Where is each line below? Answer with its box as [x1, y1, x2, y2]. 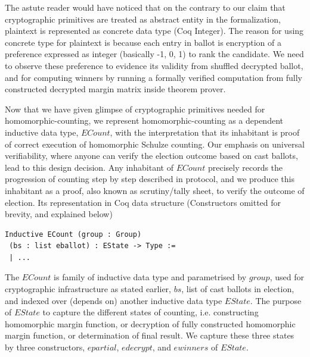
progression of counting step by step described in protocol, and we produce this [5, 173, 295, 185]
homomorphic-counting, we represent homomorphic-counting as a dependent [5, 114, 283, 127]
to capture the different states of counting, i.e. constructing [42, 306, 259, 318]
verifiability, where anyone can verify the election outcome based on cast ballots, [5, 149, 298, 162]
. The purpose [250, 294, 302, 306]
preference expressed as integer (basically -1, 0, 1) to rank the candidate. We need [5, 48, 304, 60]
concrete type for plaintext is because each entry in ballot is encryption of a [5, 36, 281, 48]
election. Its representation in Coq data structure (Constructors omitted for [5, 196, 281, 208]
